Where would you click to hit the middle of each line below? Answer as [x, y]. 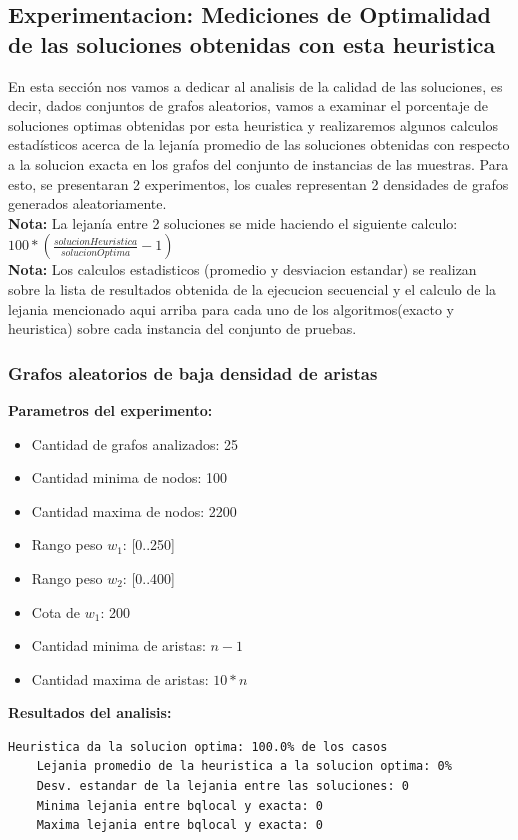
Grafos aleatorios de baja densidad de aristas [193, 372]
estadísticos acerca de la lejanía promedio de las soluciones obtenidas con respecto [259, 144]
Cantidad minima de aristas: [118, 645]
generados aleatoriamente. [87, 203]
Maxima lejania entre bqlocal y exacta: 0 [179, 825]
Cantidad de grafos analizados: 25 [135, 443]
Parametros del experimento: [110, 409]
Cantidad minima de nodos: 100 [129, 477]
